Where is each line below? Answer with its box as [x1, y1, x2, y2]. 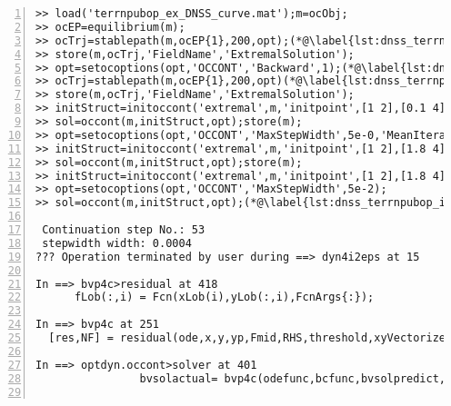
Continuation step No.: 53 [42, 223, 205, 236]
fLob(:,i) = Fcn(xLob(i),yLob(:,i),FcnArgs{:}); [74, 291, 375, 304]
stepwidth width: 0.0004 [42, 236, 192, 250]
